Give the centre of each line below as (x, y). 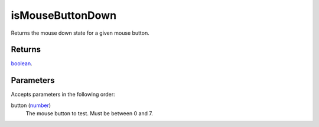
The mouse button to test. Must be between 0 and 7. (89, 113)
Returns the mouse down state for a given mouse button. (80, 33)
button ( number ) (31, 105)
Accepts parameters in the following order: (63, 95)
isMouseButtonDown (64, 15)
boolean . (22, 63)
